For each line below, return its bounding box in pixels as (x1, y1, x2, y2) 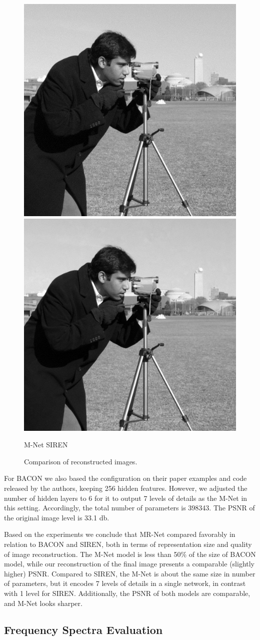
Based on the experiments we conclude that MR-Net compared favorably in (4, 529, 235, 539)
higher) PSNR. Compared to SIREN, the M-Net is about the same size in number (4, 568, 255, 578)
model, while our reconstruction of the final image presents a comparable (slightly (4, 558, 255, 569)
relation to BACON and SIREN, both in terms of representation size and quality (4, 538, 252, 549)
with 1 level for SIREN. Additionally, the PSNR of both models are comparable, (4, 587, 250, 598)
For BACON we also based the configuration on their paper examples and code (4, 473, 247, 483)
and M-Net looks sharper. (4, 597, 82, 608)
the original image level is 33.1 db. (4, 512, 109, 522)
